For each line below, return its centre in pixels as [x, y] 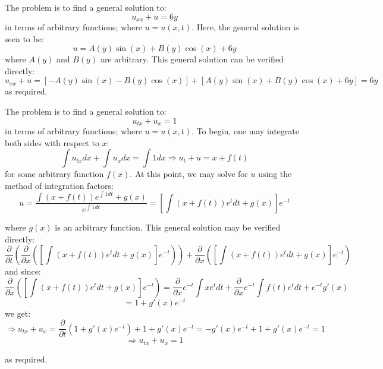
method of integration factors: [59, 185]
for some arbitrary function [54, 174]
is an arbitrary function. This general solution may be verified [168, 227]
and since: [23, 271]
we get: [18, 313]
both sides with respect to [52, 142]
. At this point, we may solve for [189, 174]
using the [275, 174]
